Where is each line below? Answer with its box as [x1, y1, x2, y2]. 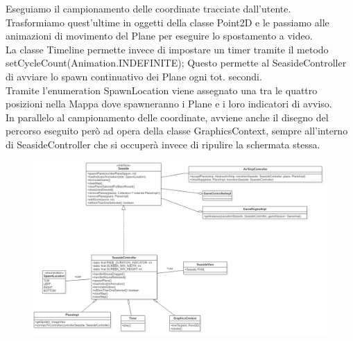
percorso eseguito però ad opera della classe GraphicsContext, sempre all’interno [6, 123, 348, 138]
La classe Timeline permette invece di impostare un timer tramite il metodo [6, 42, 329, 56]
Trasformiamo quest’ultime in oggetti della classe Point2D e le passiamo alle [6, 15, 329, 29]
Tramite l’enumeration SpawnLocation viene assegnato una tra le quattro [6, 82, 318, 97]
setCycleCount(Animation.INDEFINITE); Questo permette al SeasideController [6, 55, 347, 70]
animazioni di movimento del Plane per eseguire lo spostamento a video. [6, 28, 313, 43]
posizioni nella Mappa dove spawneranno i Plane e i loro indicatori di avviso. [6, 96, 332, 111]
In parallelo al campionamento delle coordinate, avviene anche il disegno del [6, 110, 329, 124]
